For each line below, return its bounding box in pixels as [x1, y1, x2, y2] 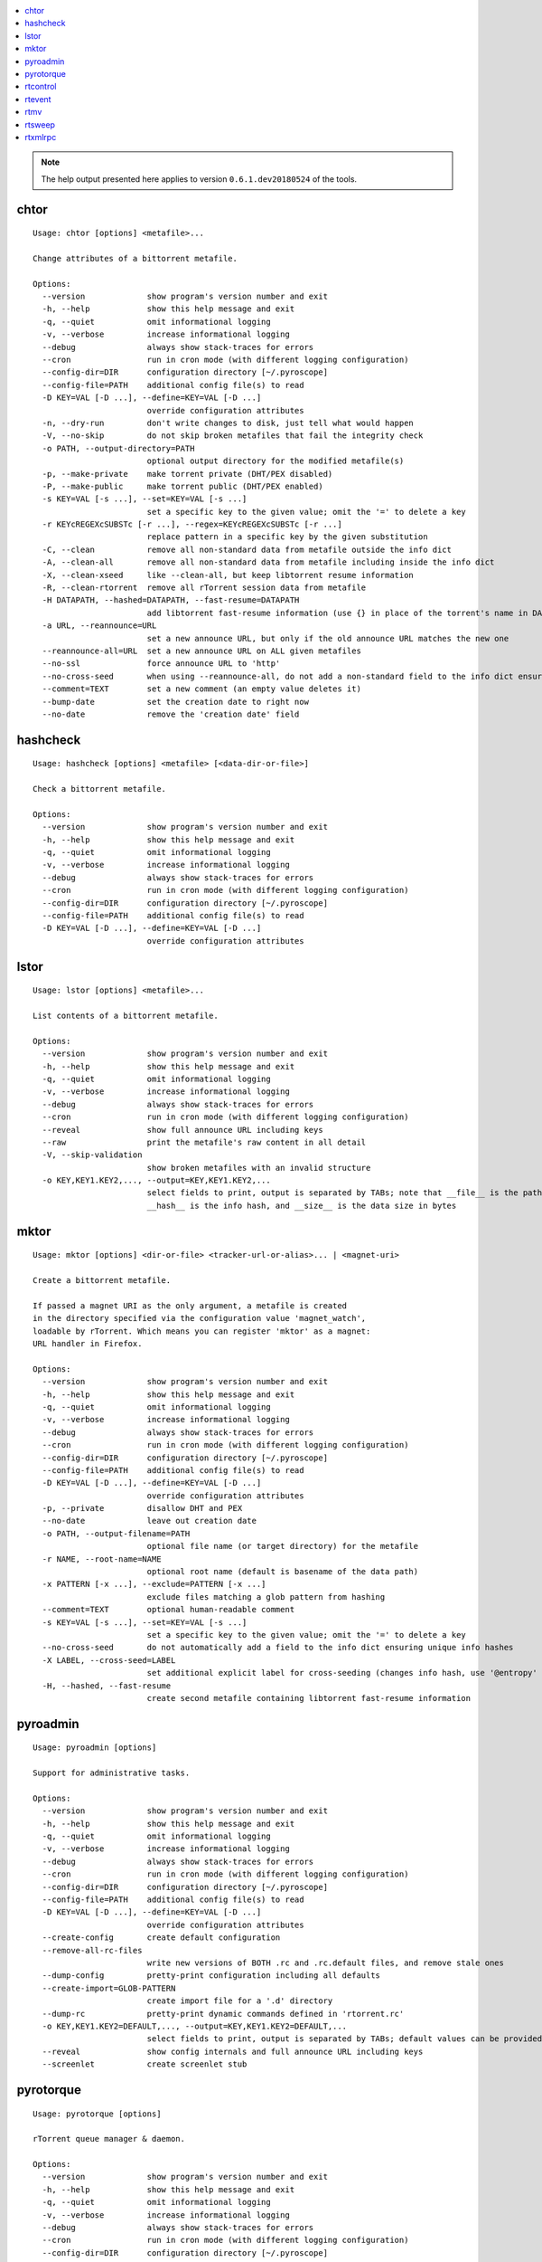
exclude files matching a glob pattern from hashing [146, 1592, 386, 1601]
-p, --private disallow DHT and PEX [42, 1503, 243, 1514]
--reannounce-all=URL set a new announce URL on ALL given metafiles [42, 645, 361, 656]
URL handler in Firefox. [33, 1339, 143, 1348]
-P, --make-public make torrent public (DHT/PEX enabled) [42, 480, 324, 491]
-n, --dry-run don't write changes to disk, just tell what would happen [42, 417, 415, 428]
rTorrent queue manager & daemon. [33, 2134, 185, 2144]
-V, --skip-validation [42, 1150, 143, 1160]
